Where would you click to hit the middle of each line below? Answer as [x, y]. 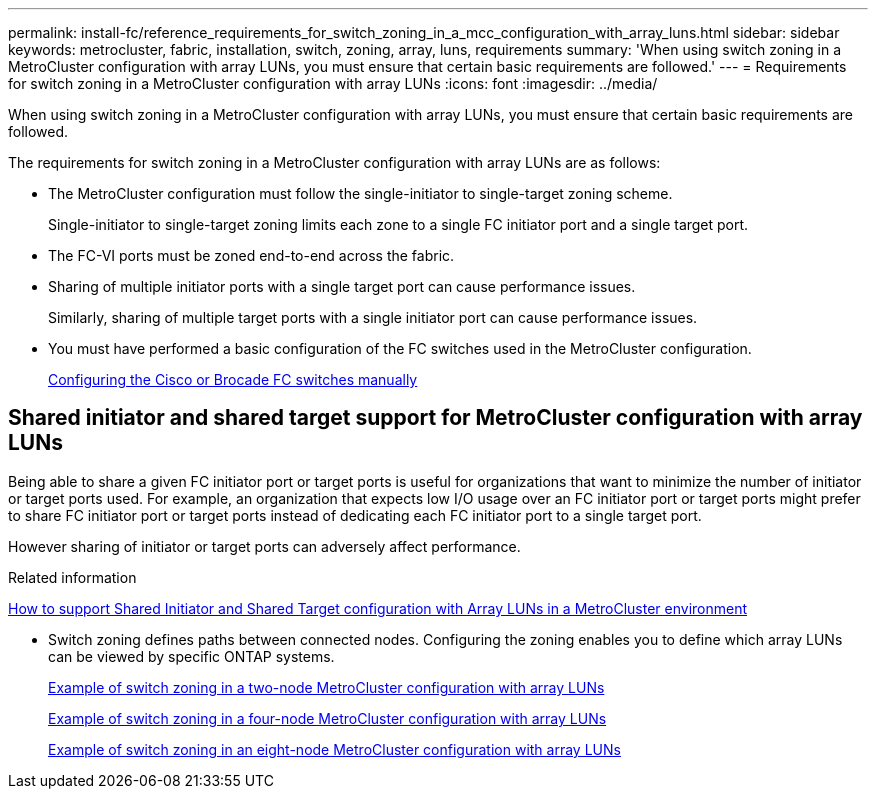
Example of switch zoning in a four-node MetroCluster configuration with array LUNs [327, 718]
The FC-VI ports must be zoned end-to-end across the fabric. [251, 255]
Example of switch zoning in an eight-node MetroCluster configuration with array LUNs [334, 749]
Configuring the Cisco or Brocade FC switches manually [233, 379]
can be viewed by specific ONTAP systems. [191, 656]
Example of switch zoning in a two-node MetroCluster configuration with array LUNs [326, 687]
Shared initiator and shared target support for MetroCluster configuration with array [435, 418]
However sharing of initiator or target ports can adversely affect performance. [264, 546]
